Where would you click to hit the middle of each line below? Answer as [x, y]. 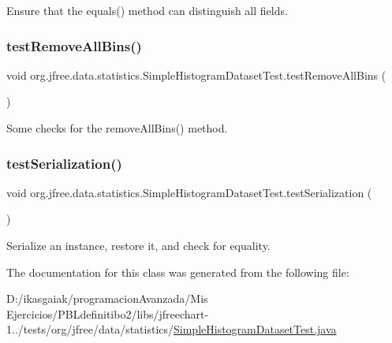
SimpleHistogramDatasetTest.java [255, 329]
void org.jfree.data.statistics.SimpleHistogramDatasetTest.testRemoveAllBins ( [196, 75]
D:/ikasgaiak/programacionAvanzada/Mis [107, 298]
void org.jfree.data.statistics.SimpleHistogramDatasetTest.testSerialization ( [189, 192]
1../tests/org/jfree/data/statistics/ [90, 329]
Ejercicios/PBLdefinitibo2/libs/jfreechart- [108, 313]
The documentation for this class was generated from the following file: [178, 272]
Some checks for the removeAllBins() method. [117, 128]
